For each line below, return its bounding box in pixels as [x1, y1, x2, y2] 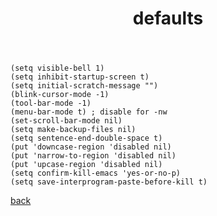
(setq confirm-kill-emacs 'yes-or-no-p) [10, 168, 182, 179]
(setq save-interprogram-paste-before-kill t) [10, 177, 208, 187]
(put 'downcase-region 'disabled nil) [10, 142, 172, 152]
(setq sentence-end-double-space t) [10, 133, 163, 144]
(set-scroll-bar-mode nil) [10, 116, 123, 126]
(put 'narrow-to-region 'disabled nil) [10, 151, 177, 161]
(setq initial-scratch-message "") [10, 81, 159, 91]
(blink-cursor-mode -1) [10, 90, 110, 100]
